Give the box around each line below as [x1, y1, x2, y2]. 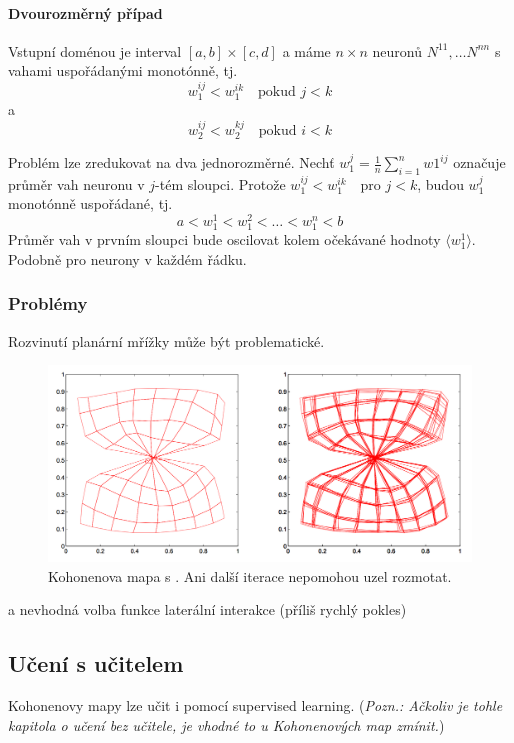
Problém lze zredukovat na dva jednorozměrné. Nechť [8, 152, 335, 173]
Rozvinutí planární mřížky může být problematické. [8, 330, 325, 351]
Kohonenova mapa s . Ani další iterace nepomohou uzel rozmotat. [48, 565, 452, 586]
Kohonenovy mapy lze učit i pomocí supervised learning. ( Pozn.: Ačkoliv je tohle [8, 694, 503, 715]
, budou [417, 173, 464, 194]
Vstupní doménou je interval [8, 40, 182, 61]
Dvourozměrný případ [8, 2, 163, 23]
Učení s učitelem [8, 648, 184, 679]
